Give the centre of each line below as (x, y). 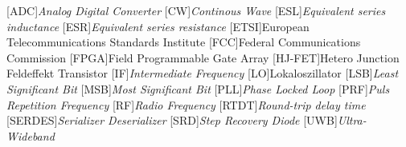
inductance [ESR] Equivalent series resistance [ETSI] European (158, 26)
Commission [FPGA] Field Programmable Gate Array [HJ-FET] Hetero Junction (203, 57)
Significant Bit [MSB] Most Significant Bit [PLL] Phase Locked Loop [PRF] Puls (198, 88)
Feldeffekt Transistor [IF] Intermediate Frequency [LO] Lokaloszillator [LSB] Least (203, 73)
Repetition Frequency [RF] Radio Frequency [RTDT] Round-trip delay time (186, 104)
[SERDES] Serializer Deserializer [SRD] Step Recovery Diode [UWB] (172, 120)
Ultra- (352, 120)
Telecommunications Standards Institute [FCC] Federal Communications (184, 42)
